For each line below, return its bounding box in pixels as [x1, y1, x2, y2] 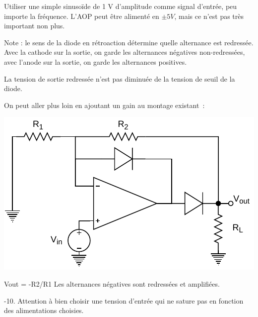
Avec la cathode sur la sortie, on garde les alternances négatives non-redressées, [4, 47, 245, 57]
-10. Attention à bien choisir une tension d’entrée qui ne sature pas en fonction [4, 295, 244, 306]
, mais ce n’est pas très [174, 10, 244, 21]
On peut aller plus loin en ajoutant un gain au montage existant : [4, 100, 205, 110]
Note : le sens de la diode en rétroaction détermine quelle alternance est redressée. [4, 37, 254, 47]
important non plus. [4, 20, 65, 31]
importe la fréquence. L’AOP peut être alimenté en [4, 10, 159, 21]
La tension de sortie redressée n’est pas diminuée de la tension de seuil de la [4, 73, 235, 84]
